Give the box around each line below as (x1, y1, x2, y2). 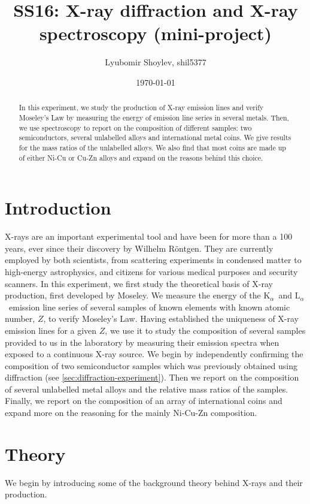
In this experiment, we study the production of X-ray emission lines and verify (19, 102, 264, 113)
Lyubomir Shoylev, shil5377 (105, 56, 206, 68)
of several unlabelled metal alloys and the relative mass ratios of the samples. (5, 382, 288, 395)
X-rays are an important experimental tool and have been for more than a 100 (5, 230, 293, 243)
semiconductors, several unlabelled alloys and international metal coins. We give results (19, 132, 291, 143)
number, (5, 312, 35, 325)
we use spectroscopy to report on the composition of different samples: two (19, 122, 252, 132)
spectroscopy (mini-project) (39, 21, 272, 46)
